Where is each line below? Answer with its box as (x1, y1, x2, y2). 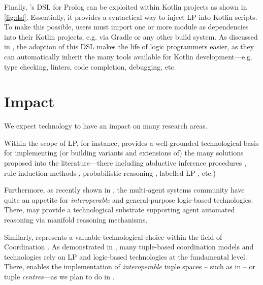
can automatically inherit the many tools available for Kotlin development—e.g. (4, 51, 253, 61)
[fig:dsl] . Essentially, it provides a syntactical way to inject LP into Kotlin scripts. (4, 11, 257, 22)
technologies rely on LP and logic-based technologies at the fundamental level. (4, 251, 247, 262)
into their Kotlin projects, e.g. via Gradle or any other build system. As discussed (4, 31, 258, 42)
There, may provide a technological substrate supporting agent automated (4, 204, 235, 215)
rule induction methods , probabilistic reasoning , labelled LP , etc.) (4, 167, 216, 178)
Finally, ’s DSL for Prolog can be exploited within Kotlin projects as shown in (4, 2, 247, 12)
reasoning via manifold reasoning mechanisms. (4, 214, 148, 225)
